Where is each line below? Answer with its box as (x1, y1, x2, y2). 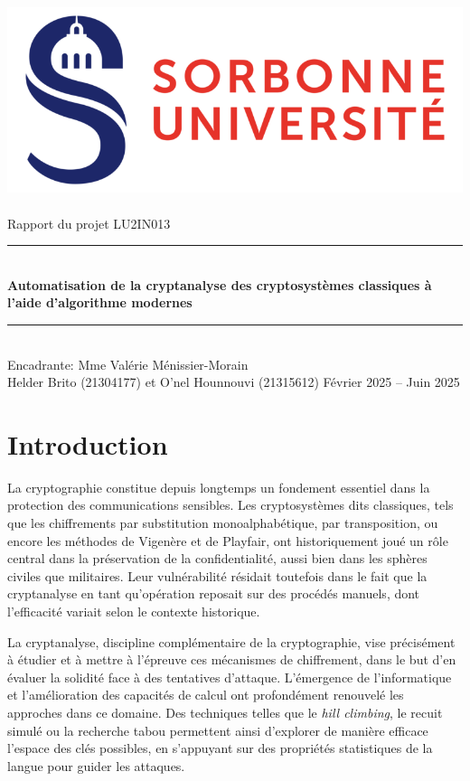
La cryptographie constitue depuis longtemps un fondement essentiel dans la (7, 477, 430, 496)
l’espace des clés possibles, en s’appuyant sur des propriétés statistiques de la (7, 739, 433, 757)
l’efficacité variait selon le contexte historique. (7, 602, 260, 620)
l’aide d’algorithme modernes (7, 293, 193, 312)
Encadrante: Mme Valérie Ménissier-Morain (7, 354, 249, 373)
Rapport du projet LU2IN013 (7, 213, 171, 232)
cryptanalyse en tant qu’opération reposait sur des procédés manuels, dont (7, 584, 420, 603)
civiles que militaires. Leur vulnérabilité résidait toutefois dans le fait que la (7, 566, 428, 585)
